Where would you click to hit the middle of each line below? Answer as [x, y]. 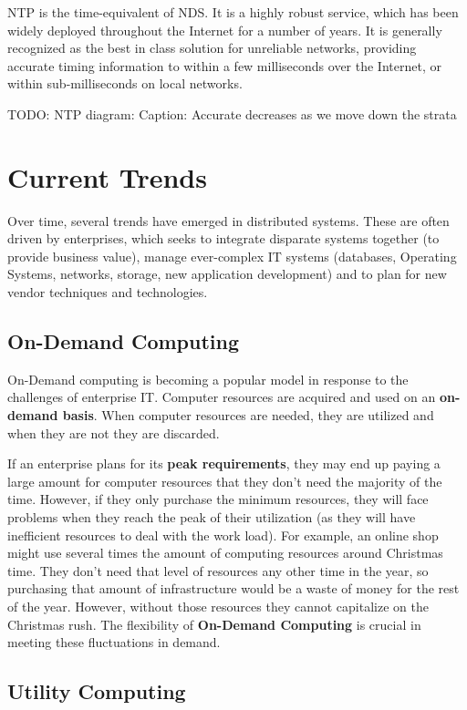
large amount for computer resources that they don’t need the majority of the [225, 481]
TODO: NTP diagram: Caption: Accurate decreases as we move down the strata [232, 113]
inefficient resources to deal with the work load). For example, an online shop [223, 535]
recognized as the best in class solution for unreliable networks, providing [212, 48]
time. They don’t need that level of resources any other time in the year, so [218, 570]
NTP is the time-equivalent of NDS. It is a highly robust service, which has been [233, 12]
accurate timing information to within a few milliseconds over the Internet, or [224, 65]
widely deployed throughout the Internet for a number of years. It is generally [225, 30]
